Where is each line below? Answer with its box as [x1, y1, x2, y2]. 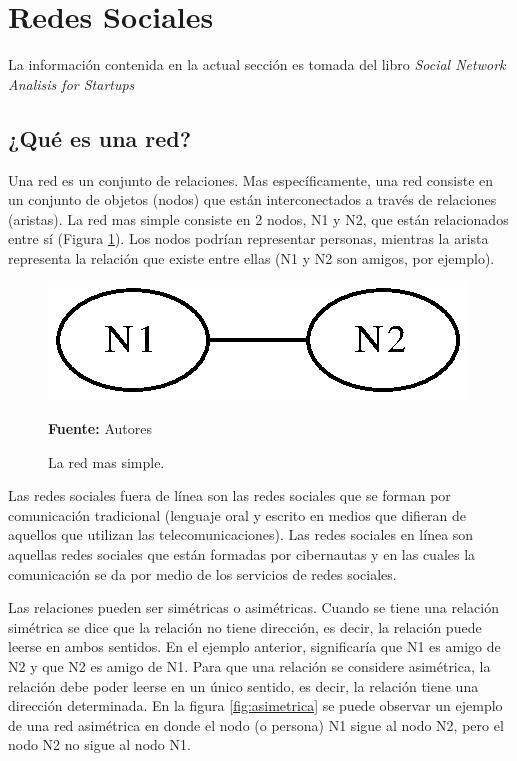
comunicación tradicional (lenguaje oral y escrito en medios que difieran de [8, 504, 467, 525]
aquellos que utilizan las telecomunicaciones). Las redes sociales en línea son [8, 524, 474, 545]
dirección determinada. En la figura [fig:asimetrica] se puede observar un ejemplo [8, 695, 503, 716]
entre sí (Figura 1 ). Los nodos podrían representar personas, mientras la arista [8, 228, 489, 249]
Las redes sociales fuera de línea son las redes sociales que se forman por [8, 485, 451, 506]
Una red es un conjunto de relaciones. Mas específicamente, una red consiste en [8, 169, 494, 190]
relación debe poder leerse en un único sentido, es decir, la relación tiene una [8, 675, 479, 696]
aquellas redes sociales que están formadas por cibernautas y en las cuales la [8, 544, 476, 565]
